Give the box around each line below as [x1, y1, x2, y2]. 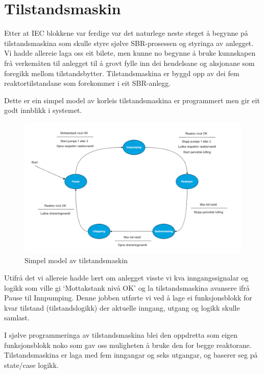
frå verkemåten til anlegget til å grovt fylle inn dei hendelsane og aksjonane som [4, 57, 255, 68]
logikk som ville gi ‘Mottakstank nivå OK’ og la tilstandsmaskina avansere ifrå [4, 282, 250, 293]
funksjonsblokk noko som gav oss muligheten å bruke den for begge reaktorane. [4, 339, 252, 350]
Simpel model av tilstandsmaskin [25, 255, 128, 266]
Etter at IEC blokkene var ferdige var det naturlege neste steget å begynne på [4, 28, 248, 38]
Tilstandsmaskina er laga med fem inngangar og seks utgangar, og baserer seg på [4, 349, 258, 360]
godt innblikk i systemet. [4, 105, 82, 115]
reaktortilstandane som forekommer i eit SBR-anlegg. [4, 78, 171, 88]
